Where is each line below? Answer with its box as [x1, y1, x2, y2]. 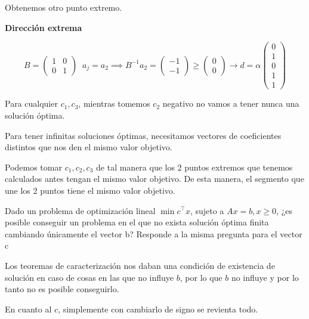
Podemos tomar [5, 160, 62, 173]
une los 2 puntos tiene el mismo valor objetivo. [5, 184, 175, 196]
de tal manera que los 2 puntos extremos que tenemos [96, 160, 293, 173]
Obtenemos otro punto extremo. [5, 1, 122, 13]
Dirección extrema [5, 21, 82, 33]
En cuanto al [5, 302, 52, 315]
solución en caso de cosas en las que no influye [5, 271, 174, 283]
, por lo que [180, 271, 223, 283]
